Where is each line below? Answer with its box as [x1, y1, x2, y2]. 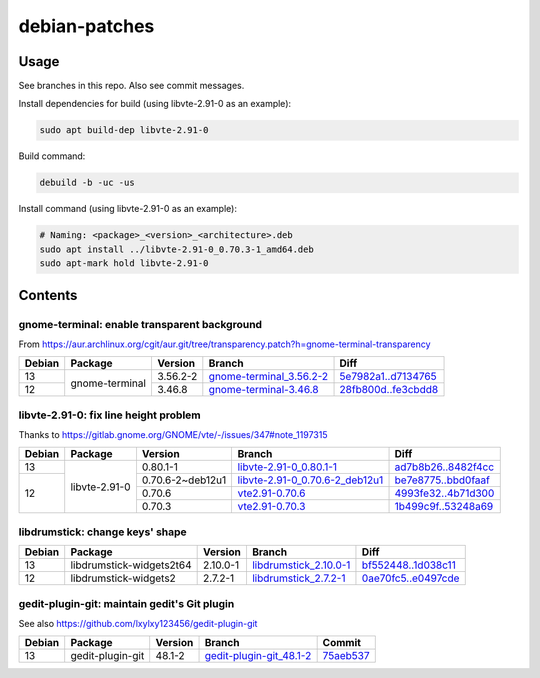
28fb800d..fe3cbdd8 [339, 383, 439, 397]
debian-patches [18, 15, 155, 37]
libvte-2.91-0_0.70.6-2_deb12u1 [237, 473, 384, 487]
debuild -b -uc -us [39, 177, 135, 189]
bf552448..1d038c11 [361, 558, 457, 572]
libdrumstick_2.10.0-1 [251, 558, 351, 572]
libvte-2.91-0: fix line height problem [18, 408, 202, 422]
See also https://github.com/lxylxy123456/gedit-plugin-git [18, 617, 258, 629]
